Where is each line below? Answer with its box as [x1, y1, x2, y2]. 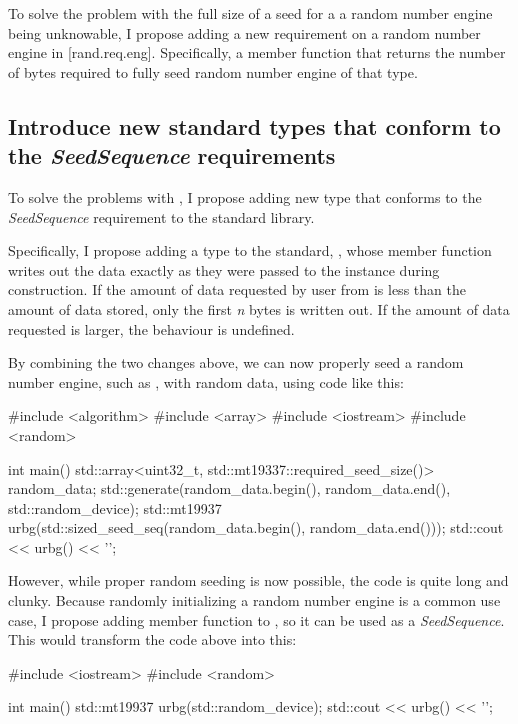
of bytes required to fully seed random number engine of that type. [8, 61, 418, 82]
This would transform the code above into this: [8, 629, 297, 650]
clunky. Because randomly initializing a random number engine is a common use [8, 590, 501, 611]
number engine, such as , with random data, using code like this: [8, 371, 404, 392]
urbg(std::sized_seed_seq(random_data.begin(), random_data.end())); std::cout [8, 517, 504, 538]
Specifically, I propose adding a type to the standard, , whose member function [8, 240, 492, 261]
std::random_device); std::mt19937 [8, 497, 222, 518]
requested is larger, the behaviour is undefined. [8, 318, 295, 339]
